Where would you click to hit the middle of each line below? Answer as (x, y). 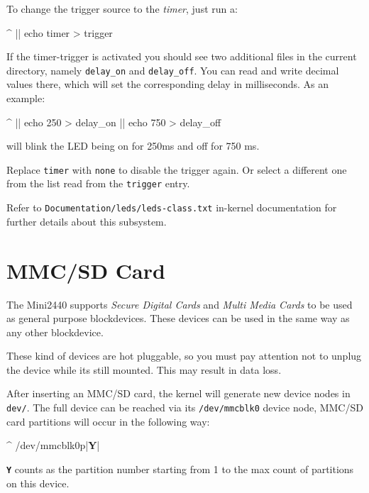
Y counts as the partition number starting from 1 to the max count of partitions (180, 469)
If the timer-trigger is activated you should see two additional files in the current (182, 56)
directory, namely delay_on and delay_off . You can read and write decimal (173, 70)
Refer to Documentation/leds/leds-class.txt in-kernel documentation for (172, 207)
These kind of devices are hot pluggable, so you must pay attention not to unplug (184, 356)
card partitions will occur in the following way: (108, 421)
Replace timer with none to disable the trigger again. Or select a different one (177, 169)
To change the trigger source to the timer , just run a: (122, 9)
